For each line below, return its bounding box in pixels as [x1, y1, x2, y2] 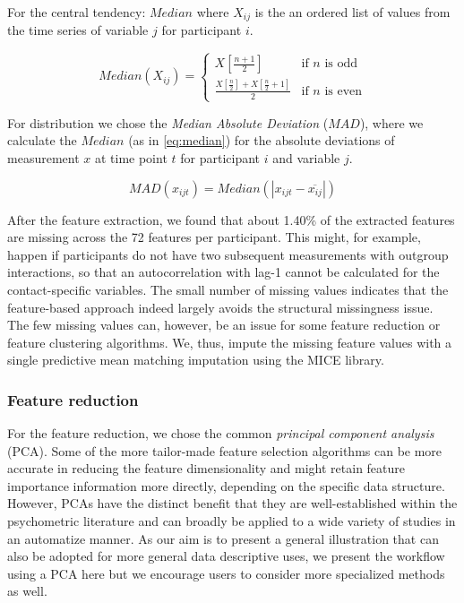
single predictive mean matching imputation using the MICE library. [7, 350, 384, 369]
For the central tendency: [7, 3, 146, 21]
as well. [7, 581, 47, 600]
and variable [272, 148, 340, 167]
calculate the [7, 131, 77, 150]
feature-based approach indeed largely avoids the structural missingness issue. [7, 297, 434, 316]
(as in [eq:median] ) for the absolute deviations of [128, 131, 395, 150]
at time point [94, 148, 168, 167]
